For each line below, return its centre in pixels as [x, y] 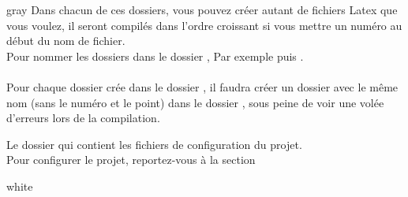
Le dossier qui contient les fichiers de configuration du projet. [154, 144]
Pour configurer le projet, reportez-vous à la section [131, 160]
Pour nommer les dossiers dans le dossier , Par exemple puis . [155, 56]
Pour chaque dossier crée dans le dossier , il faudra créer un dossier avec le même [202, 86]
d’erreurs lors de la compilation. [83, 118]
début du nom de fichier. [66, 41]
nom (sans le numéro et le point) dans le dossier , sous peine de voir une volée [195, 102]
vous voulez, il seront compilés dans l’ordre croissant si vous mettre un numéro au [204, 25]
